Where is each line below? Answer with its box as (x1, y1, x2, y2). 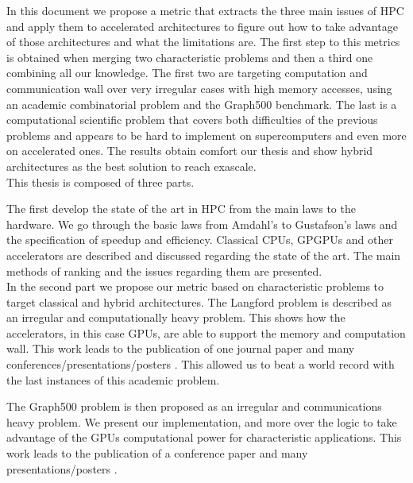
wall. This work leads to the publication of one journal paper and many (6, 340, 355, 357)
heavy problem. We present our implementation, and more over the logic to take (6, 413, 397, 430)
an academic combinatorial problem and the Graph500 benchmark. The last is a (6, 95, 397, 112)
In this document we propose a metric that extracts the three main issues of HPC (6, 2, 404, 18)
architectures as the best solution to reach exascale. (6, 157, 257, 174)
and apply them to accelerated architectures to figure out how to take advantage (6, 17, 398, 34)
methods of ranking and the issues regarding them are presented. (6, 262, 322, 279)
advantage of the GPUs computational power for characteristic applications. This (6, 429, 402, 446)
